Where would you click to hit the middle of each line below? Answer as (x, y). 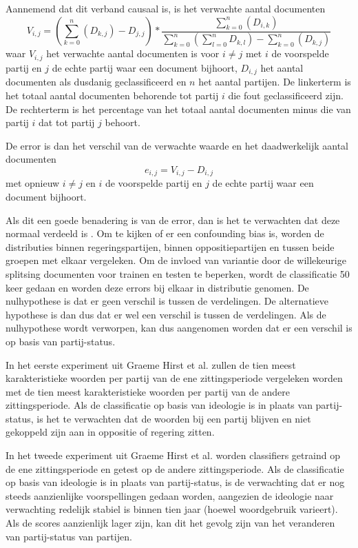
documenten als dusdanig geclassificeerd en (96, 82)
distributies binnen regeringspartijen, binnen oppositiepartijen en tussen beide (170, 246)
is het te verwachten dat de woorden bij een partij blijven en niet (174, 418)
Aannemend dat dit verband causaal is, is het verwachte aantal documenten (166, 8)
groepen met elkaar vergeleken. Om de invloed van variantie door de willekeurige (176, 260)
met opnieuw (33, 183)
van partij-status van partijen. (69, 536)
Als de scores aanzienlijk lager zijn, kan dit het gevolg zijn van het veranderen (170, 523)
